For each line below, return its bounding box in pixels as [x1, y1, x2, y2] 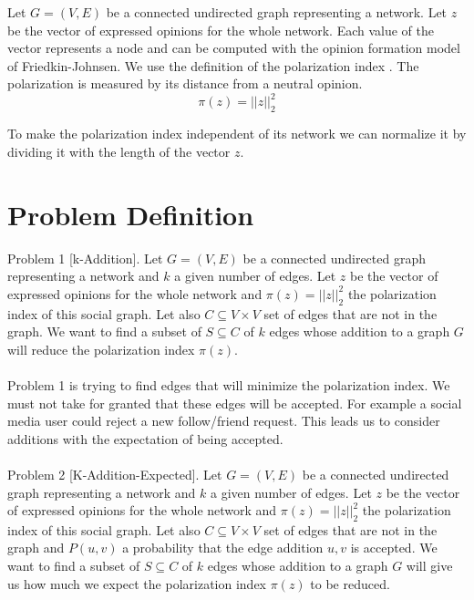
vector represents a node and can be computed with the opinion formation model [7, 38, 460, 57]
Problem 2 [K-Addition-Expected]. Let [7, 464, 222, 483]
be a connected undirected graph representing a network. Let [106, 3, 448, 21]
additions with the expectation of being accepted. [7, 429, 283, 448]
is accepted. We [350, 538, 438, 557]
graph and [7, 538, 65, 557]
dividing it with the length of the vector [7, 141, 231, 160]
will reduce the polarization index [7, 339, 195, 358]
